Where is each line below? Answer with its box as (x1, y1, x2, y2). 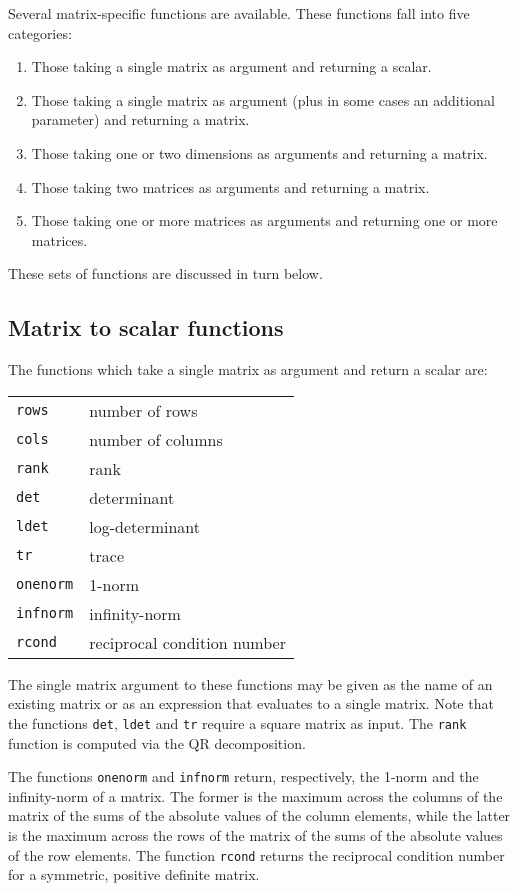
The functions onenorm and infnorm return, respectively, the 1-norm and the (8, 766, 479, 787)
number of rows (89, 398, 198, 422)
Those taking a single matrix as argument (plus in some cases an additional (31, 89, 495, 110)
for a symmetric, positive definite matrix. (8, 864, 260, 885)
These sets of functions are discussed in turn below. (8, 263, 323, 284)
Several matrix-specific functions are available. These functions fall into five (8, 3, 470, 23)
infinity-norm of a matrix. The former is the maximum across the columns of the (8, 785, 503, 806)
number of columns (89, 427, 223, 451)
